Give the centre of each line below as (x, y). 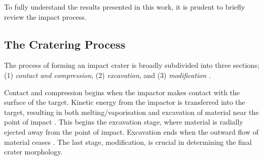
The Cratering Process (65, 44)
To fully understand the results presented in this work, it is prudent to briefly (125, 7)
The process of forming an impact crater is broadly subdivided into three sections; (132, 65)
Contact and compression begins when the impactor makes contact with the (122, 92)
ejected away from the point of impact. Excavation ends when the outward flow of (131, 131)
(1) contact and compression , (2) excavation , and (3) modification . (107, 75)
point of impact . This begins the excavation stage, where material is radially (124, 122)
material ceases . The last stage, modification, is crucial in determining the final (128, 142)
